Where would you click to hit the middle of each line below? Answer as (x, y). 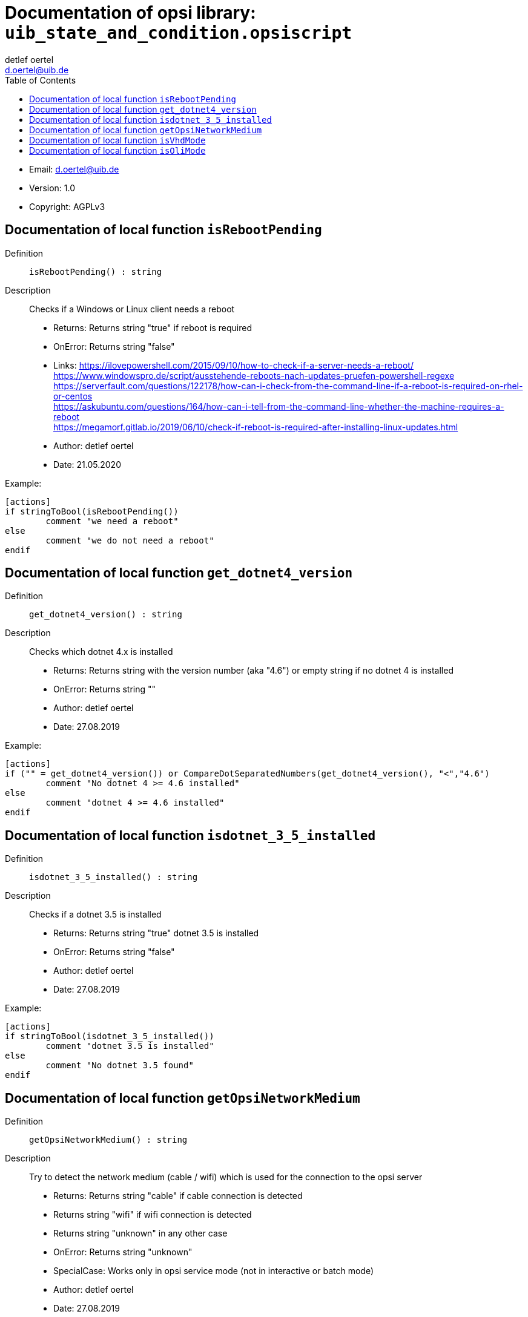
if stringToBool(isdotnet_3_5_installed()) (110, 1036)
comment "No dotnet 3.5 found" (120, 1066)
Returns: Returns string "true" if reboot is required (153, 327)
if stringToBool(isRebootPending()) (92, 511)
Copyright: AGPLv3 (67, 206)
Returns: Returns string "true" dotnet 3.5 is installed (156, 933)
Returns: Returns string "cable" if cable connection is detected (178, 1196)
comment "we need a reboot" (112, 521)
